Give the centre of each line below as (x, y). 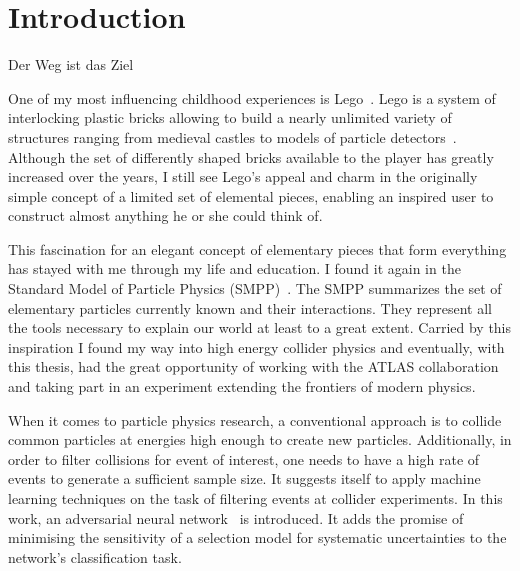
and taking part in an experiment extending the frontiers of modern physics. (242, 386)
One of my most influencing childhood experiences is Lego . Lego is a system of (252, 97)
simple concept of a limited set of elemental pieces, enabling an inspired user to (251, 195)
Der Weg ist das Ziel (71, 64)
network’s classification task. (95, 556)
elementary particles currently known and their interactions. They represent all (250, 307)
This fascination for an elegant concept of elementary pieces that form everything (257, 248)
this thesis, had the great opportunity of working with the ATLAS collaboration (253, 366)
